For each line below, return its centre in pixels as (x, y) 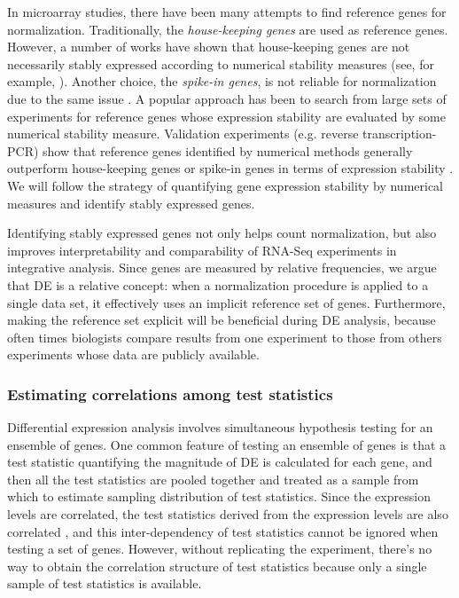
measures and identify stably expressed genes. (131, 203)
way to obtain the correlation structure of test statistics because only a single (217, 566)
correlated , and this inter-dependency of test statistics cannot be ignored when (223, 531)
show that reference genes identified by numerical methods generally (228, 150)
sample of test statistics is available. (105, 583)
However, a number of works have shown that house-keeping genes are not (209, 47)
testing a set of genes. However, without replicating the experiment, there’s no (220, 549)
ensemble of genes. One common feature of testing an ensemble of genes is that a (227, 444)
